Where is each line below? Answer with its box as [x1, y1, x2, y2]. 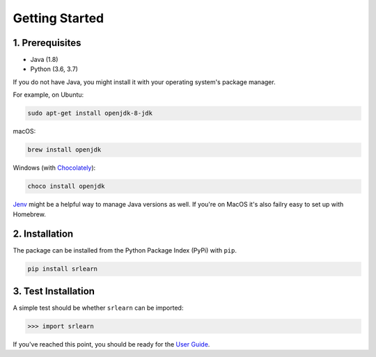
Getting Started [13, 10, 104, 26]
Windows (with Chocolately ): [13, 164, 96, 172]
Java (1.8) [30, 56, 58, 64]
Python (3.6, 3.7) [30, 65, 78, 73]
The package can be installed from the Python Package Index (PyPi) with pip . [13, 246, 237, 255]
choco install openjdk [27, 182, 105, 191]
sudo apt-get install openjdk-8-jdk [27, 109, 153, 118]
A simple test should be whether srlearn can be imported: [13, 303, 184, 312]
